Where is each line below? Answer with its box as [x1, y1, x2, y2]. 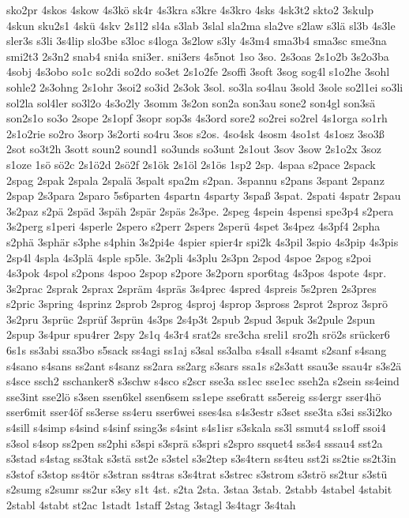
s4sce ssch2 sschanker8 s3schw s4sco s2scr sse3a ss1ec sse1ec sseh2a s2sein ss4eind [6, 373, 400, 389]
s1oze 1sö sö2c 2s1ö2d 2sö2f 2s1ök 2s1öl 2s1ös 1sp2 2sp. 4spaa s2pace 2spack [6, 156, 376, 172]
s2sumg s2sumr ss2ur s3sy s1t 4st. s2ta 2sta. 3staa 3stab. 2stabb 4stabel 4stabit [6, 481, 392, 497]
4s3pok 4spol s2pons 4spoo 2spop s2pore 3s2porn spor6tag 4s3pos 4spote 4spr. [6, 265, 387, 281]
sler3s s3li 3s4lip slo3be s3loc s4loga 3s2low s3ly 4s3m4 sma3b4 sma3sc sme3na [6, 32, 387, 49]
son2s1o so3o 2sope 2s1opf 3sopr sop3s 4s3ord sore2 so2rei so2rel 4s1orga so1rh [6, 110, 388, 126]
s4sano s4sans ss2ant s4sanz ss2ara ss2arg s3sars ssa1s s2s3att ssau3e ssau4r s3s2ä [6, 357, 402, 373]
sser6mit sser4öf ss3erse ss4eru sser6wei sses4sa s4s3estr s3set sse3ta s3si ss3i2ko [6, 404, 392, 420]
